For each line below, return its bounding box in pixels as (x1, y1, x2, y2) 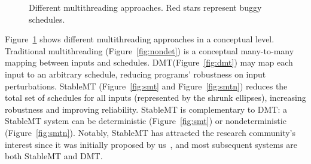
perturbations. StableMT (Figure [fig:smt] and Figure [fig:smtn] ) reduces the (5, 79, 288, 92)
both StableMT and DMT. (5, 150, 103, 162)
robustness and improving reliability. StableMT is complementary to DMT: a (5, 103, 288, 115)
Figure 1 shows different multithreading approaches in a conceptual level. (5, 33, 275, 45)
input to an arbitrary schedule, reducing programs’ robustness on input (5, 67, 266, 80)
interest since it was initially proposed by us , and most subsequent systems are (5, 138, 297, 150)
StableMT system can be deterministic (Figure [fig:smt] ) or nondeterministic (5, 115, 286, 127)
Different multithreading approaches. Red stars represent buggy (29, 1, 262, 13)
